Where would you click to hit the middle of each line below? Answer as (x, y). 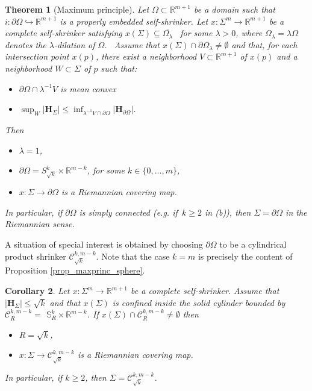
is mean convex (88, 88)
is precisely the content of (245, 256)
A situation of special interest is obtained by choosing (104, 244)
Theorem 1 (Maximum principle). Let (77, 9)
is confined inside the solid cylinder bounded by (199, 302)
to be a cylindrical (253, 244)
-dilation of (74, 44)
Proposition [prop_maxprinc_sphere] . (75, 270)
